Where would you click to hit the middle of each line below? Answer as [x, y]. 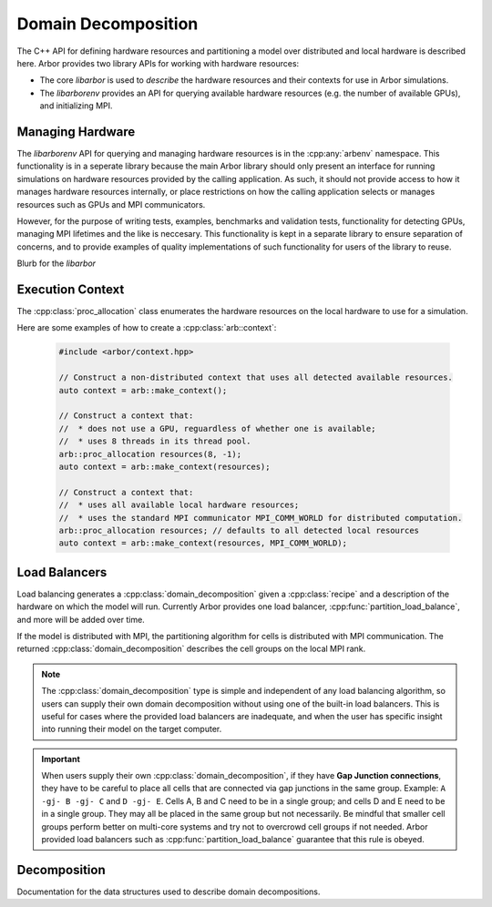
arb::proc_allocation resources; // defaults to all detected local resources [239, 530]
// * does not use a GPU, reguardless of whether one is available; [217, 428]
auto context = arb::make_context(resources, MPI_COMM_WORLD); [203, 543]
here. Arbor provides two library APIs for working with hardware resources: [158, 63]
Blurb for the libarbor [56, 263]
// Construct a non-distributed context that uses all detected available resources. [256, 377]
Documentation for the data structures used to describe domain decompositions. [169, 892]
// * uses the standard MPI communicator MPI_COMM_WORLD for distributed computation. [261, 518]
